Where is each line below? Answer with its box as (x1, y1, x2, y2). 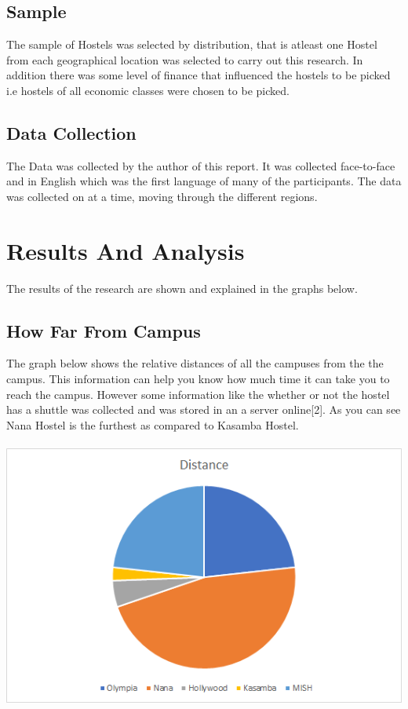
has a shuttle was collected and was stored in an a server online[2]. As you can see (6, 401, 401, 418)
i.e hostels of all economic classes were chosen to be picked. (6, 82, 290, 98)
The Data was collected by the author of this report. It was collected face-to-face (6, 157, 395, 174)
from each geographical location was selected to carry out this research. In (6, 51, 363, 68)
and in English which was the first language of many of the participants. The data (6, 173, 402, 189)
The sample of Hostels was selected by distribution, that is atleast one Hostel (6, 36, 377, 53)
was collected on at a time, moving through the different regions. (6, 188, 318, 204)
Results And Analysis (6, 234, 245, 266)
